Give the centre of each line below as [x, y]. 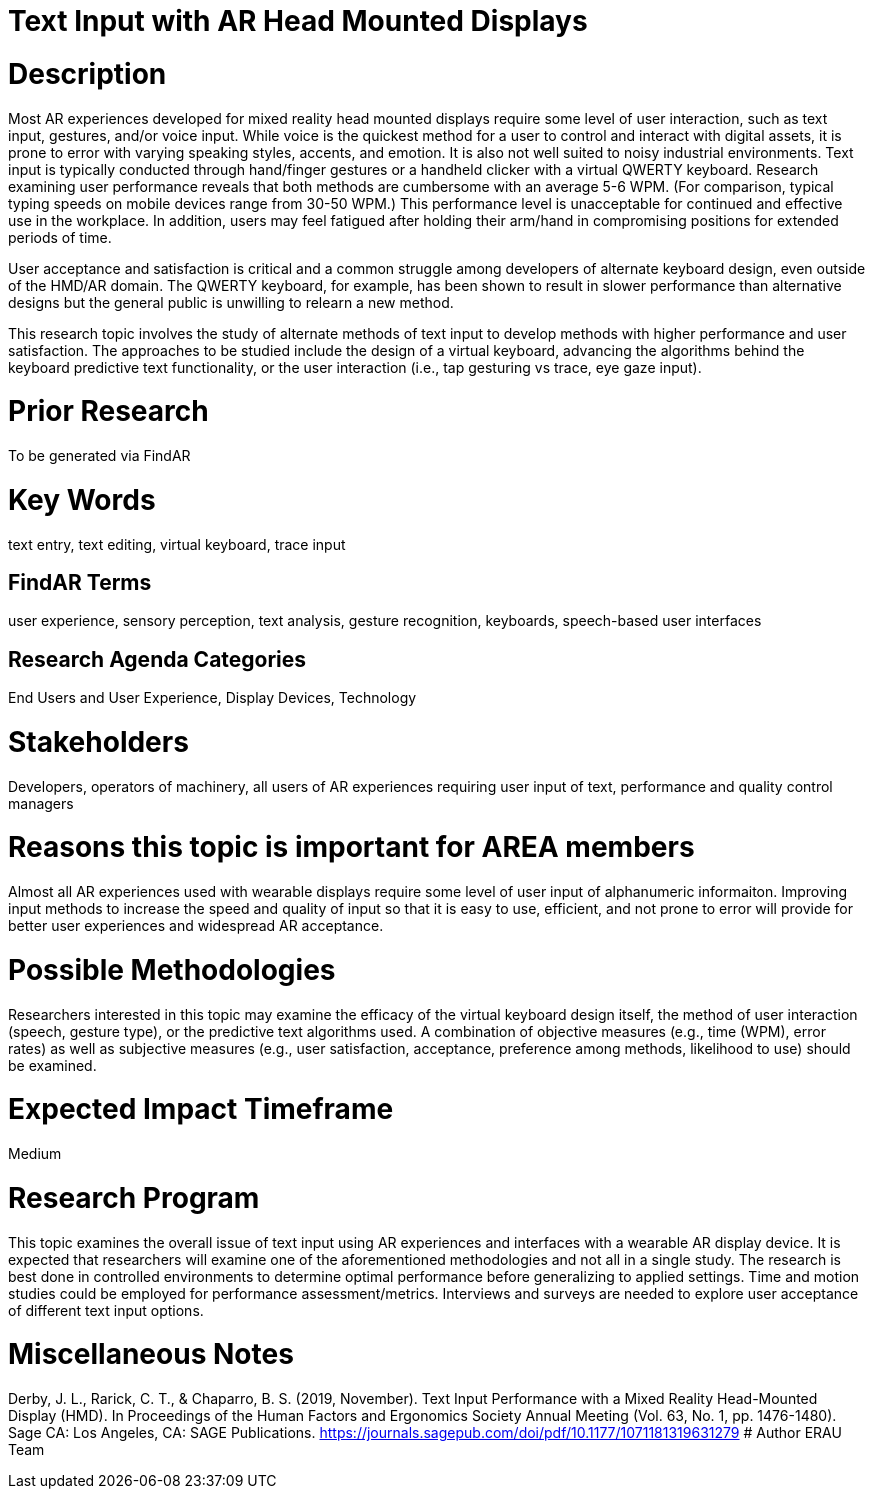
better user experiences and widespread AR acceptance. [196, 926]
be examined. [52, 1065]
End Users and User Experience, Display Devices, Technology [212, 698]
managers [41, 803]
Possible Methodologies [172, 969]
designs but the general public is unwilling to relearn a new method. [231, 302]
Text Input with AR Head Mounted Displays [298, 21]
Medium [35, 1154]
